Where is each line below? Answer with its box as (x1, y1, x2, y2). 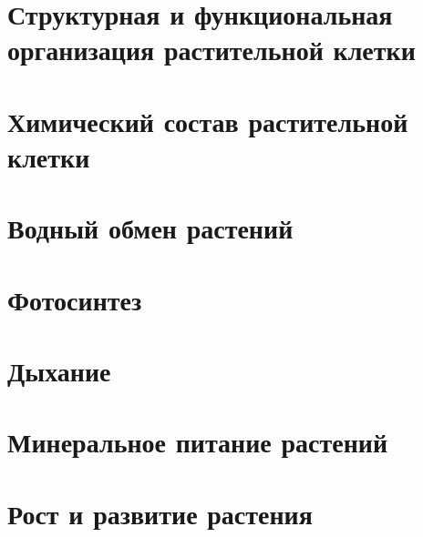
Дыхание (7, 352, 111, 390)
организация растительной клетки (7, 31, 416, 68)
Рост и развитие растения (7, 494, 313, 532)
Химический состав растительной (7, 102, 408, 139)
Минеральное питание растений (7, 423, 388, 461)
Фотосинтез (7, 280, 142, 318)
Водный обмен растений (7, 209, 294, 247)
